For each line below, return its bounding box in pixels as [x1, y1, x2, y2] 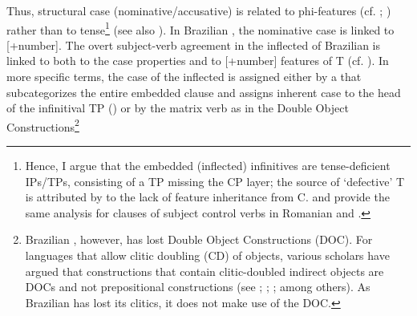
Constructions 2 [6, 115, 79, 135]
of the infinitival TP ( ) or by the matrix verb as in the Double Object [6, 99, 349, 116]
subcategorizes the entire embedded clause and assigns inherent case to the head [6, 83, 401, 100]
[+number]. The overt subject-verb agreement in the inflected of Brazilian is [6, 36, 381, 53]
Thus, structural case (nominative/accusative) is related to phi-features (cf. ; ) [6, 2, 391, 18]
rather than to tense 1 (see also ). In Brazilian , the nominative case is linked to [6, 18, 395, 38]
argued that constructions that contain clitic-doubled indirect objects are [25, 262, 384, 279]
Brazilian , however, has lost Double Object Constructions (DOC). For [25, 231, 373, 248]
